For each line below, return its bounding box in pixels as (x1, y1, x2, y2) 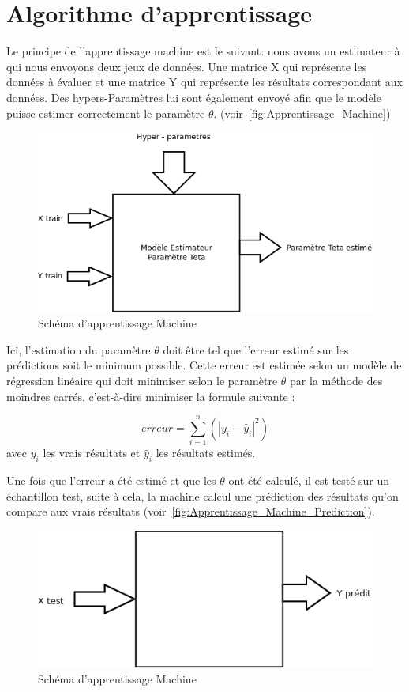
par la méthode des (290, 372, 383, 388)
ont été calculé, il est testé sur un (228, 472, 390, 489)
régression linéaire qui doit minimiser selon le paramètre (6, 372, 278, 388)
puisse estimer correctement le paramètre (6, 104, 205, 121)
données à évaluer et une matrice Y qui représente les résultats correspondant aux (6, 74, 403, 90)
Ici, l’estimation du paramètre (6, 341, 151, 357)
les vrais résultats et (43, 444, 141, 461)
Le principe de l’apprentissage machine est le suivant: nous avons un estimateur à (6, 43, 400, 59)
